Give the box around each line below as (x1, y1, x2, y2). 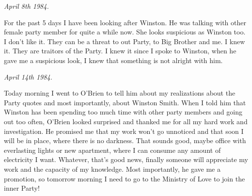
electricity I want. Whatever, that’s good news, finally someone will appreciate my (4, 154, 248, 164)
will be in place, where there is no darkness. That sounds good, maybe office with (4, 135, 246, 146)
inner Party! (4, 183, 40, 193)
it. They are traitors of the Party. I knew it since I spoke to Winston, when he (4, 46, 236, 56)
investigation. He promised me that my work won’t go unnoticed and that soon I (4, 126, 244, 136)
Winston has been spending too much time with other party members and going (4, 107, 242, 117)
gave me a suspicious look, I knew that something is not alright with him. (4, 55, 223, 65)
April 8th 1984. (4, 1, 49, 11)
